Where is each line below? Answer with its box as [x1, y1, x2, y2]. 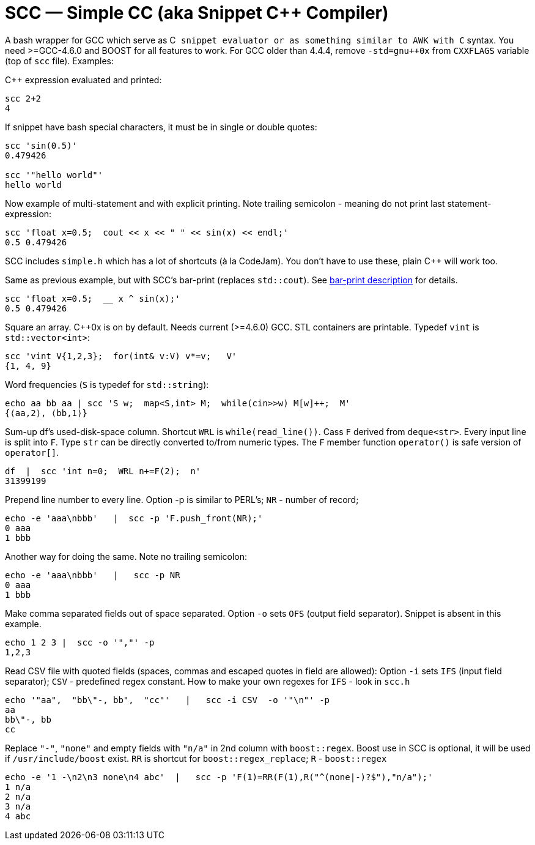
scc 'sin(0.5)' [5, 140, 78, 151]
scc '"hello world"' [5, 169, 103, 180]
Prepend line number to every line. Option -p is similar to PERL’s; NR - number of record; [5, 494, 359, 505]
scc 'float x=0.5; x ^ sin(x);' [5, 293, 180, 303]
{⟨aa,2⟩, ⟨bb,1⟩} [5, 408, 87, 418]
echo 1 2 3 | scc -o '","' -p [5, 637, 155, 647]
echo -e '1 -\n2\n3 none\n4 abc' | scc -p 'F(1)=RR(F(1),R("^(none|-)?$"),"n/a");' [5, 772, 433, 782]
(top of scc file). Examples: [5, 55, 114, 66]
